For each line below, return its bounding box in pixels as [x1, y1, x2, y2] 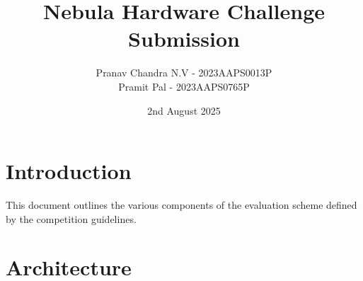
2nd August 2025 [147, 103, 221, 117]
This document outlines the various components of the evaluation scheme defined [6, 197, 357, 212]
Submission [128, 24, 240, 53]
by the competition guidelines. [6, 211, 137, 226]
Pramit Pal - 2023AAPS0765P [118, 79, 250, 93]
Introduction [6, 156, 132, 185]
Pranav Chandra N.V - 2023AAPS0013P [96, 65, 272, 80]
